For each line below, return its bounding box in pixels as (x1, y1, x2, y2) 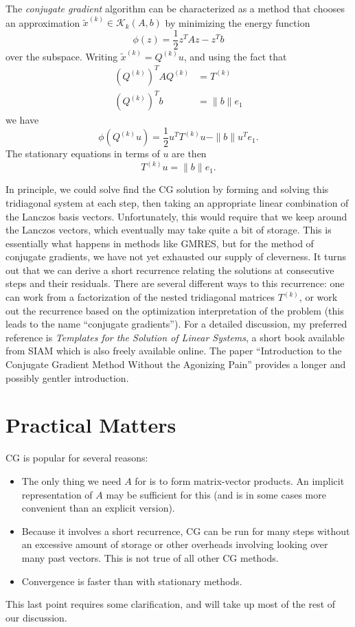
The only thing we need (21, 473, 122, 488)
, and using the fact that (183, 49, 287, 63)
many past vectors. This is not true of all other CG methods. (21, 550, 279, 565)
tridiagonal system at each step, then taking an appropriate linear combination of (5, 195, 349, 209)
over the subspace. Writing (5, 49, 118, 63)
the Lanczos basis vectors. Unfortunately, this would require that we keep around (5, 209, 347, 223)
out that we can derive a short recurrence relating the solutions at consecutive (5, 262, 334, 277)
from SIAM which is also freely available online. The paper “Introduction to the (5, 343, 342, 358)
